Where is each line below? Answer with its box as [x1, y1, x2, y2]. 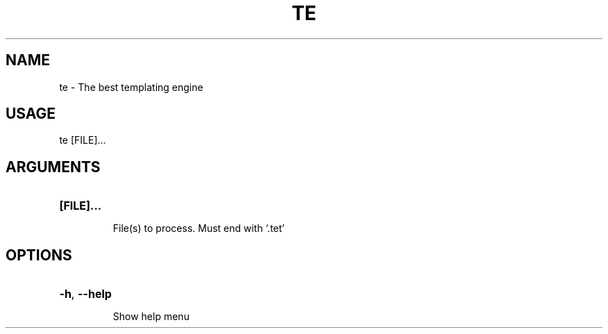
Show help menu [112, 310, 189, 323]
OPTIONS [6, 246, 72, 264]
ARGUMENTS [6, 158, 101, 176]
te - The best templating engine [59, 81, 203, 93]
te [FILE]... [59, 134, 106, 147]
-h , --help [59, 287, 112, 301]
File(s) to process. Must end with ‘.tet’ [112, 222, 285, 235]
